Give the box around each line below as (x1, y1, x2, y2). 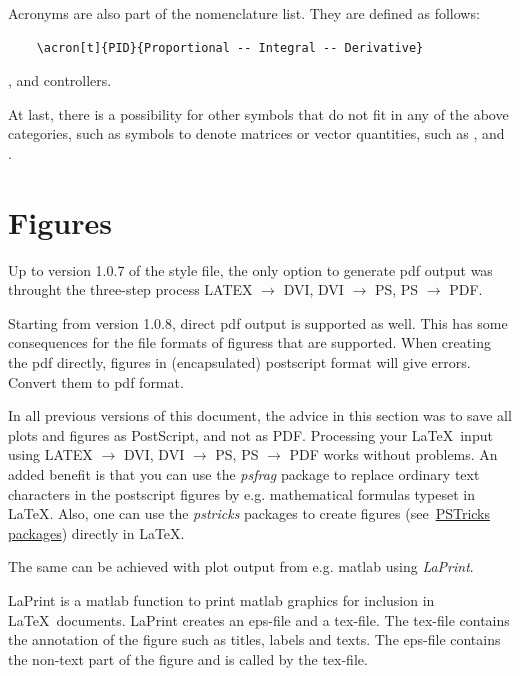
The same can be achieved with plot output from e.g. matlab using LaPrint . (8, 556, 474, 577)
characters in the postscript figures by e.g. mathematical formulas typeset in (8, 483, 475, 504)
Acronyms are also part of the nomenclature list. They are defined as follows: (8, 3, 480, 23)
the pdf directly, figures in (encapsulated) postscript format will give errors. (8, 352, 471, 373)
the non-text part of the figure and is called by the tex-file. (8, 648, 368, 669)
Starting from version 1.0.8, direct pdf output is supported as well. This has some (8, 312, 508, 333)
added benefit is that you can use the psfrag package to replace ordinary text (8, 464, 480, 485)
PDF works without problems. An (289, 444, 498, 465)
